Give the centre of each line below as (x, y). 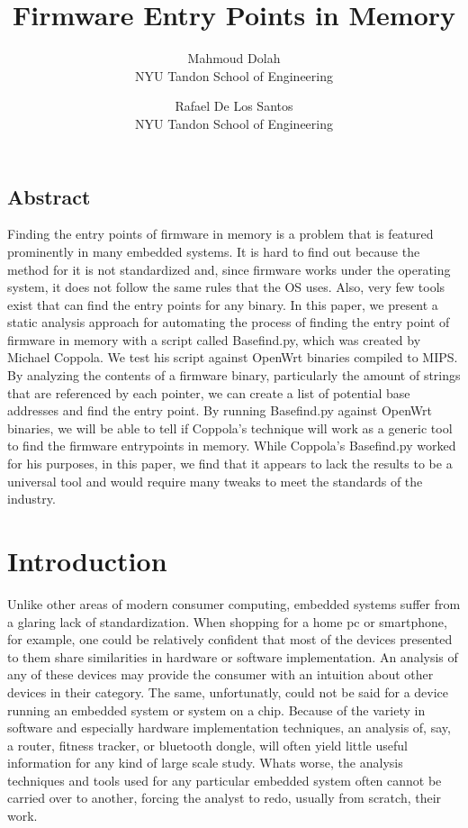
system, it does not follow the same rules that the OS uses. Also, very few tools (226, 287)
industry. (31, 499)
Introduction (87, 560)
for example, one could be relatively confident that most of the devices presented (230, 639)
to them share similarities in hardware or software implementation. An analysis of (233, 656)
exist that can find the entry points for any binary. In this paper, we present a (223, 304)
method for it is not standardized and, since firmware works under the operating (229, 269)
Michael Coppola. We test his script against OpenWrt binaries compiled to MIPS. (233, 357)
